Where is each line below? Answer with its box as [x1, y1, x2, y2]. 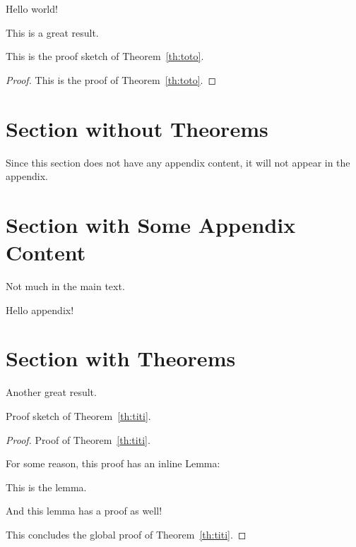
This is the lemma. [6, 479, 87, 494]
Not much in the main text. [6, 279, 125, 293]
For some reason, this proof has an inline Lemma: [6, 456, 220, 471]
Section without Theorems [6, 114, 268, 143]
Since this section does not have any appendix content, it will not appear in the [6, 155, 350, 169]
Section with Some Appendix [6, 210, 296, 239]
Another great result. [6, 385, 97, 399]
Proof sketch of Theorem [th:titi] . [6, 408, 151, 423]
